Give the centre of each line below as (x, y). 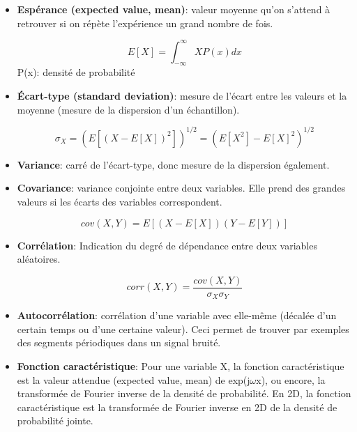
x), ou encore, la (291, 379)
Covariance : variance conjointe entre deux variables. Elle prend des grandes (181, 188)
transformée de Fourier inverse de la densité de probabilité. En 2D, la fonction (184, 393)
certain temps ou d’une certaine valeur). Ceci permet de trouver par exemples (183, 329)
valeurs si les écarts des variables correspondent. (120, 201)
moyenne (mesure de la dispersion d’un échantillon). (128, 109)
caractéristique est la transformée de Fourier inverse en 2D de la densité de (177, 407)
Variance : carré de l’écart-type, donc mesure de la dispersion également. (173, 164)
